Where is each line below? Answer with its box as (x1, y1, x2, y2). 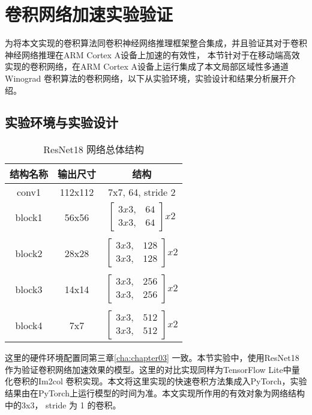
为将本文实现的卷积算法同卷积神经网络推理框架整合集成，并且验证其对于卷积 (5, 37, 307, 49)
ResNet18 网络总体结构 (43, 142, 145, 157)
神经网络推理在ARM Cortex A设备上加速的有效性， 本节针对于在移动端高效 (5, 48, 300, 61)
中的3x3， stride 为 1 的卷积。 (5, 398, 121, 411)
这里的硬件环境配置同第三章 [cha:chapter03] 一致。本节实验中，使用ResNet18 (5, 351, 299, 364)
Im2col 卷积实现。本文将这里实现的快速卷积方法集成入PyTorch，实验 (38, 375, 307, 387)
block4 (15, 318, 43, 332)
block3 (15, 282, 43, 296)
